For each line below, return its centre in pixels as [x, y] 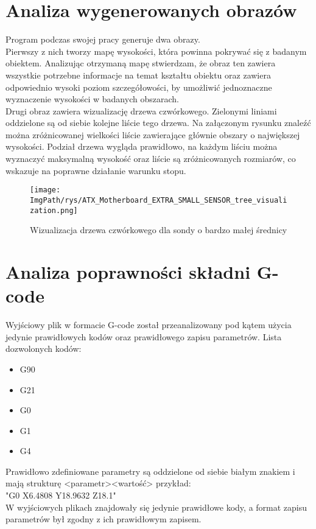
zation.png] [54, 210]
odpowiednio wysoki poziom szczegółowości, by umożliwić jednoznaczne [139, 87]
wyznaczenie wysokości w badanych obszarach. [92, 99]
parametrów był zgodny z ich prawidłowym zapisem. [104, 519]
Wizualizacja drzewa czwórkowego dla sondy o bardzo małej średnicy [159, 230]
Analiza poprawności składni [128, 272]
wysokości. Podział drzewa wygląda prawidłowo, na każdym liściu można [142, 146]
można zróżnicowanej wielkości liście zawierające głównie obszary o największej [153, 134]
